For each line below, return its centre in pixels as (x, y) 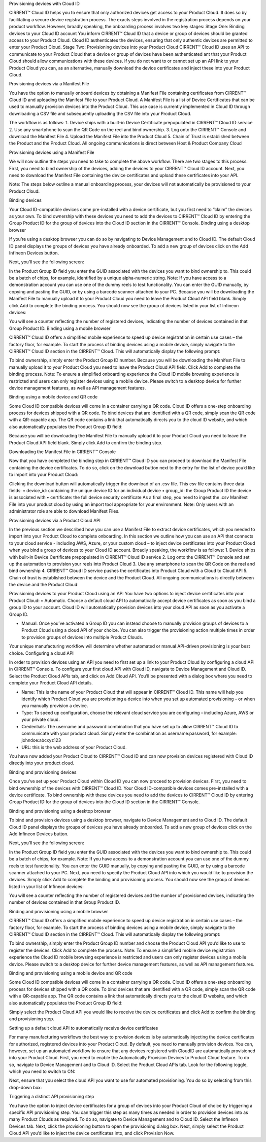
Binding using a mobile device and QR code (53, 397)
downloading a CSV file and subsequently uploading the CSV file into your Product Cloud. (100, 113)
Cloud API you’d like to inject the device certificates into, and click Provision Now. (92, 1133)
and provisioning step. (32, 1019)
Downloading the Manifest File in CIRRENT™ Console (62, 452)
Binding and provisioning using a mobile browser (59, 911)
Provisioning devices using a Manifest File (52, 152)
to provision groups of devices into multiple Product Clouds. (82, 637)
